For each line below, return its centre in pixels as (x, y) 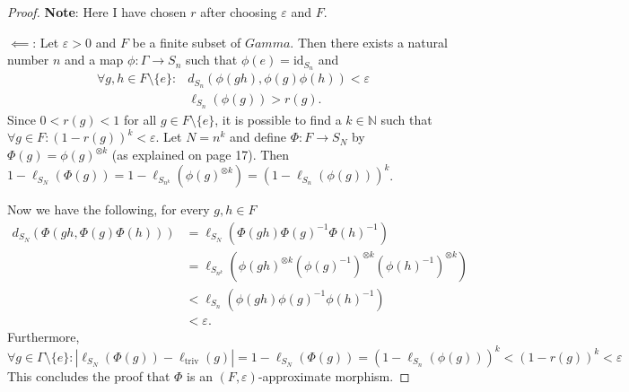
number (28, 60)
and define (258, 137)
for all (140, 119)
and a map (94, 60)
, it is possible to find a (278, 119)
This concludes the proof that (89, 375)
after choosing (239, 12)
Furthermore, (44, 336)
